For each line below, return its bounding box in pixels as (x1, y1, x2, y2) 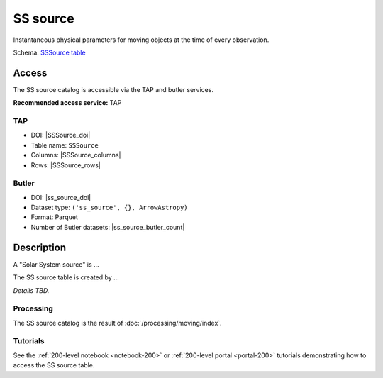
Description (13, 241, 67, 253)
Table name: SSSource (30, 140, 99, 149)
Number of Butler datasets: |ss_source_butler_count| (30, 223, 185, 231)
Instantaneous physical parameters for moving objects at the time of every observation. (13, 35, 270, 44)
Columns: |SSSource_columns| (30, 151, 121, 160)
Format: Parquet (30, 213, 78, 221)
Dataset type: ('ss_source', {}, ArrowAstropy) (30, 203, 188, 212)
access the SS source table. (13, 361, 95, 369)
